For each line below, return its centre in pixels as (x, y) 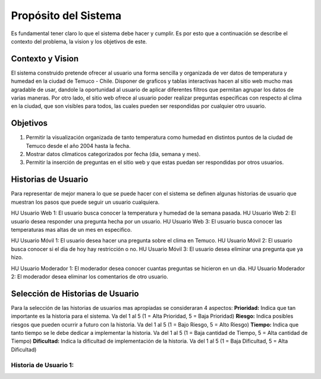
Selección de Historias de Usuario (75, 293)
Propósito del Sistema (66, 15)
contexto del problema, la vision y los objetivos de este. (79, 41)
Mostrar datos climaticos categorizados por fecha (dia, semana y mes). (113, 154)
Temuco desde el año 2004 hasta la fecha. (78, 145)
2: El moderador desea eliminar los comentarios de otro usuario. (90, 277)
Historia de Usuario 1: (43, 365)
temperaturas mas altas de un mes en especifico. (71, 229)
